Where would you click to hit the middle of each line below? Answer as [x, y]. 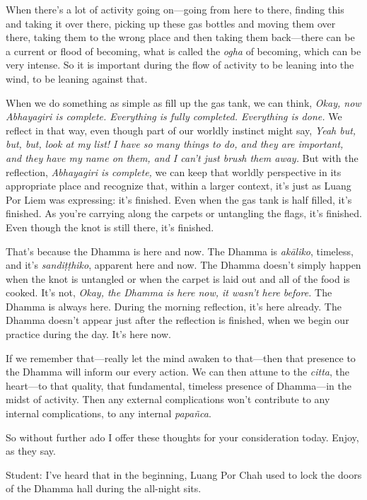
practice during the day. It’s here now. [88, 334]
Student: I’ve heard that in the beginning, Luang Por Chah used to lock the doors [184, 474]
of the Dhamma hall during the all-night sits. [104, 488]
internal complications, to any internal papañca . [109, 413]
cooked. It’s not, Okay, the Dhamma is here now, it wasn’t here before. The [169, 292]
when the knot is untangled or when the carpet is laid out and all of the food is [178, 278]
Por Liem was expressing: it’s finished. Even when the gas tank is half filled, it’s [179, 199]
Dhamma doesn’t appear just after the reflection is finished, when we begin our [177, 320]
